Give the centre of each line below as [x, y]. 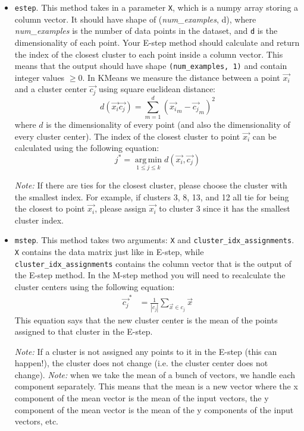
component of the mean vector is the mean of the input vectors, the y [142, 398]
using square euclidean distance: [157, 89]
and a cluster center [51, 89]
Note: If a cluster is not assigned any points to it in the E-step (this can [146, 351]
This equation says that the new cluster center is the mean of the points [146, 320]
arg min [148, 160]
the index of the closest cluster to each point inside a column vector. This [149, 54]
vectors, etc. [37, 421]
